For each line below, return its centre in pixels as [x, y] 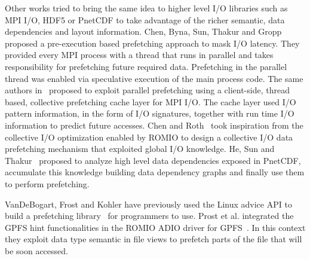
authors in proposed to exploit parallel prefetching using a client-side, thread [147, 90]
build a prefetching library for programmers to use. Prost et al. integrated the [149, 216]
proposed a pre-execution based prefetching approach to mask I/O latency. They [152, 43]
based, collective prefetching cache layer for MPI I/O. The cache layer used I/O [151, 101]
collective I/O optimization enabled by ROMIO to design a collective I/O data [149, 137]
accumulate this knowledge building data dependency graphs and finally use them [155, 172]
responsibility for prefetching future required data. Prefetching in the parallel [146, 66]
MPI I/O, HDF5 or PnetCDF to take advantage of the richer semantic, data [145, 19]
